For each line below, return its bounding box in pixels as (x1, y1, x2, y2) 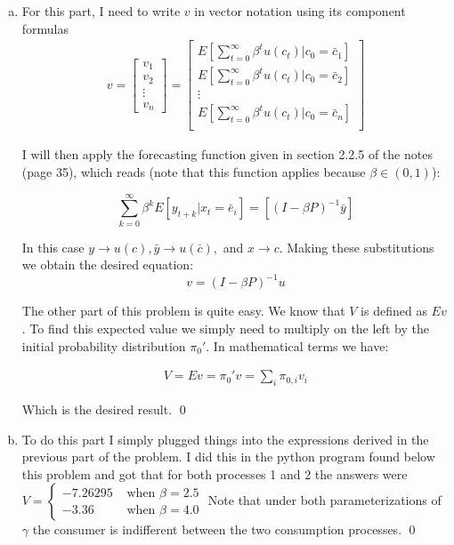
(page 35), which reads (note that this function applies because (21, 162, 366, 180)
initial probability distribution (21, 336, 186, 355)
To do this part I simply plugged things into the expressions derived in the (21, 429, 429, 448)
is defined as (361, 301, 427, 320)
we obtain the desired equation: (21, 255, 194, 274)
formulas (21, 19, 69, 37)
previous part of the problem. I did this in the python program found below (21, 447, 435, 466)
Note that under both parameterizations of (207, 491, 442, 509)
